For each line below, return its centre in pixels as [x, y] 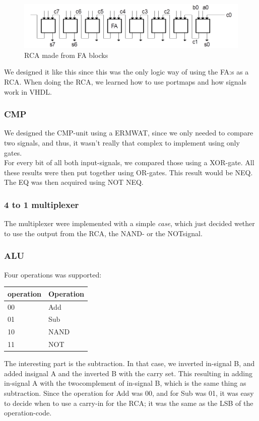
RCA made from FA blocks [66, 55]
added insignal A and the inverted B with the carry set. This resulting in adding [128, 373]
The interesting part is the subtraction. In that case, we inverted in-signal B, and [129, 363]
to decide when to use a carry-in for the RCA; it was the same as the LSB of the [129, 403]
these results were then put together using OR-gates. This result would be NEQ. [128, 172]
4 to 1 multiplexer [42, 204]
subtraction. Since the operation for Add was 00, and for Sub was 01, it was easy [129, 393]
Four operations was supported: [53, 274]
